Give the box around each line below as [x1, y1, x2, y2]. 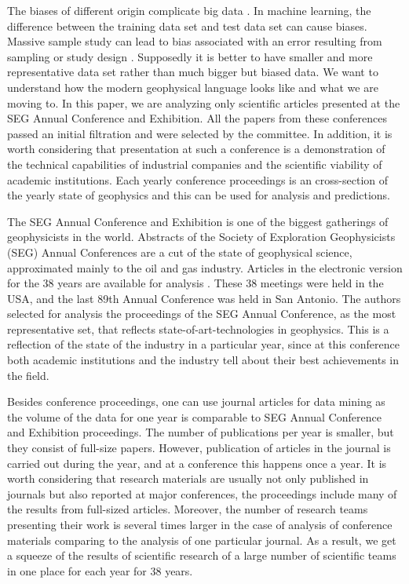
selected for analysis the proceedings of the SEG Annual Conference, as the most [7, 305, 396, 322]
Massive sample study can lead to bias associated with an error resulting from [7, 33, 382, 49]
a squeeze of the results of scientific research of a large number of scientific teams [7, 547, 396, 564]
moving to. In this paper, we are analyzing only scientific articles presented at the [7, 94, 400, 111]
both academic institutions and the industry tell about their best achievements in [7, 352, 400, 368]
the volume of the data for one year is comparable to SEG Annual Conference [7, 408, 382, 425]
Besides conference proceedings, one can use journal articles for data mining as [7, 393, 385, 410]
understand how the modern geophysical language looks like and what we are [7, 78, 378, 95]
